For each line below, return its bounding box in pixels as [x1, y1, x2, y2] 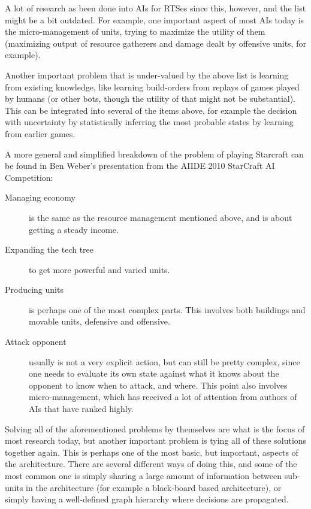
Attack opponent [5, 335, 67, 348]
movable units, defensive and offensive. [29, 315, 170, 328]
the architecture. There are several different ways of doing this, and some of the [5, 458, 297, 470]
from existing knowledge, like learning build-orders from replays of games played [5, 80, 300, 93]
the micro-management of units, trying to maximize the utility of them [5, 25, 265, 38]
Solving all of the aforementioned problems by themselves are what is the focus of [5, 422, 305, 435]
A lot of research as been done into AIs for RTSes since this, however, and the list [5, 2, 306, 14]
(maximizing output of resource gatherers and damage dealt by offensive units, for [5, 37, 306, 49]
